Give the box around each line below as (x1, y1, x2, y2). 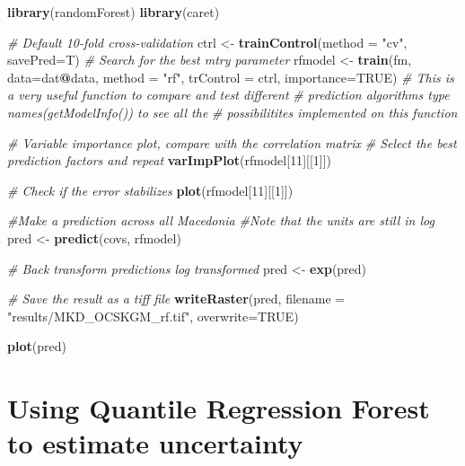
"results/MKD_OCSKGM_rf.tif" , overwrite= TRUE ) (7, 306, 299, 325)
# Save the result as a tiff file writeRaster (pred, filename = (7, 289, 346, 308)
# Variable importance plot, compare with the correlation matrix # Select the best (7, 133, 457, 152)
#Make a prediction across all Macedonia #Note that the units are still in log (7, 211, 434, 230)
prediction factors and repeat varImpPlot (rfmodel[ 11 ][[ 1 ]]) (7, 151, 332, 170)
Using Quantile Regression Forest (7, 390, 430, 426)
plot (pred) (7, 337, 66, 356)
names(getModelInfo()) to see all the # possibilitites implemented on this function (7, 102, 458, 121)
